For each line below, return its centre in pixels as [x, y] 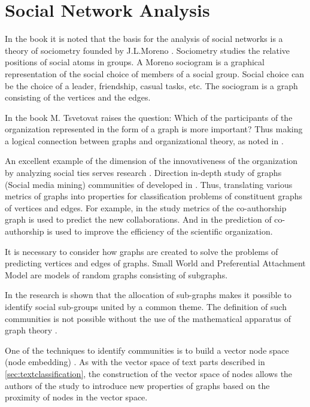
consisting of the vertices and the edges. [78, 97]
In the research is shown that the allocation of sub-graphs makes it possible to [148, 295]
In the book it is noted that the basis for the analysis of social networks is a [144, 39]
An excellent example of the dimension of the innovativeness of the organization [151, 161]
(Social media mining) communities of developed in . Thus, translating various [149, 184]
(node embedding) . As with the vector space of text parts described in [135, 362]
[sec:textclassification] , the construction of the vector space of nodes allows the [149, 373]
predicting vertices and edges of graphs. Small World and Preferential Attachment [155, 263]
